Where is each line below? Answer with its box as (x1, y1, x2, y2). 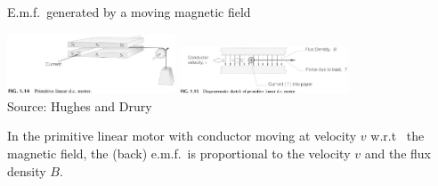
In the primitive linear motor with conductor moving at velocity (7, 126, 357, 145)
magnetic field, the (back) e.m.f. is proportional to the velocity (7, 144, 351, 163)
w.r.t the (370, 126, 425, 145)
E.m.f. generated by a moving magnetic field (7, 3, 251, 20)
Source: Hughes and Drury (7, 96, 152, 115)
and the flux (364, 144, 431, 163)
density (7, 161, 46, 180)
